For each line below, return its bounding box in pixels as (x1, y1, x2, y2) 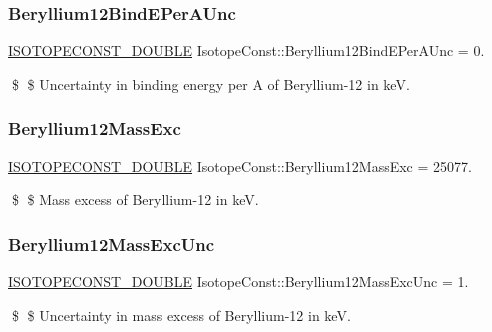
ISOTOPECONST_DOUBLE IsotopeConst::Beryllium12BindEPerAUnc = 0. (8, 40, 485, 61)
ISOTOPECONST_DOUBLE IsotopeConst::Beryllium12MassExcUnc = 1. (8, 271, 469, 292)
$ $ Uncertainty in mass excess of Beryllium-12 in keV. (11, 304, 351, 325)
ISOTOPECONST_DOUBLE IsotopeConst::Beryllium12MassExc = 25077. (8, 155, 472, 176)
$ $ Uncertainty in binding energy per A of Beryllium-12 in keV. (11, 73, 410, 94)
